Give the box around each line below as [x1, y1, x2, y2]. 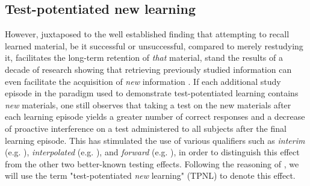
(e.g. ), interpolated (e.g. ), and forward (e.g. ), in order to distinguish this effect [5, 146, 300, 158]
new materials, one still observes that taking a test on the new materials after [5, 98, 291, 111]
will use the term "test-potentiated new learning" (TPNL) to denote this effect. [5, 169, 296, 182]
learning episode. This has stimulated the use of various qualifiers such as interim [5, 134, 305, 146]
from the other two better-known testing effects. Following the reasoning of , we [5, 157, 299, 170]
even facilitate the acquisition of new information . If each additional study [5, 75, 281, 87]
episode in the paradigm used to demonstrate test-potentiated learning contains [5, 87, 299, 99]
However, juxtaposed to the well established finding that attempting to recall [5, 28, 290, 40]
